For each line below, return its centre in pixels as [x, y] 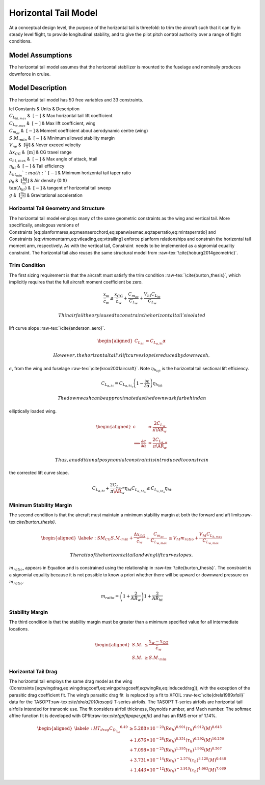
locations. [19, 629]
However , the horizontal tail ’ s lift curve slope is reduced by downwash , [132, 355]
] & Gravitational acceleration [53, 195]
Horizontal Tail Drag [33, 671]
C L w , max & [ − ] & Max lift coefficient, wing [52, 124]
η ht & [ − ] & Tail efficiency [37, 166]
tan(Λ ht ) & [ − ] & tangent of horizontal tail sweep [60, 188]
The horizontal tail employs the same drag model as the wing [71, 681]
